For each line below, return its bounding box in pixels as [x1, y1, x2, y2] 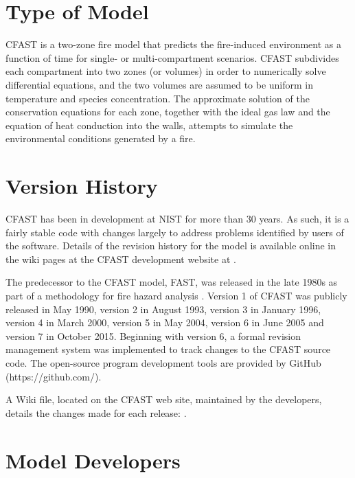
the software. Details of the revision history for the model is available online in [5, 238, 336, 253]
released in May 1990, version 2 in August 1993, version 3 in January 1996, [5, 301, 321, 316]
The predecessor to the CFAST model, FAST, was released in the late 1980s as [5, 275, 338, 289]
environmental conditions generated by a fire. [5, 131, 196, 146]
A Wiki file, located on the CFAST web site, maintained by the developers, [5, 392, 322, 407]
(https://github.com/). [5, 369, 102, 383]
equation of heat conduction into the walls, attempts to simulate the [5, 117, 293, 132]
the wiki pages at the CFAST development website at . [5, 251, 236, 266]
